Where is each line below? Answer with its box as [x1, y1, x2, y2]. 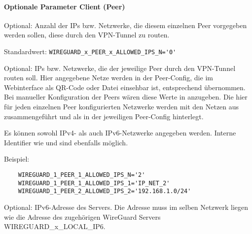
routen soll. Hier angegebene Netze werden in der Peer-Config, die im [4, 72, 213, 83]
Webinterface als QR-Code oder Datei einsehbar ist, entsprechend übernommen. [4, 82, 246, 92]
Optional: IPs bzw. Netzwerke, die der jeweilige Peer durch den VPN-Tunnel [4, 63, 236, 73]
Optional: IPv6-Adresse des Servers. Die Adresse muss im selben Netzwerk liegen [4, 201, 249, 212]
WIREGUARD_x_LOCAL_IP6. [4, 221, 106, 232]
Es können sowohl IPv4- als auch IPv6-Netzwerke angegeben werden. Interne [4, 128, 236, 138]
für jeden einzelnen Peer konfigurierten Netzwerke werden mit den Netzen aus [4, 101, 239, 112]
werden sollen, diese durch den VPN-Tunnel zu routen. [4, 30, 170, 40]
